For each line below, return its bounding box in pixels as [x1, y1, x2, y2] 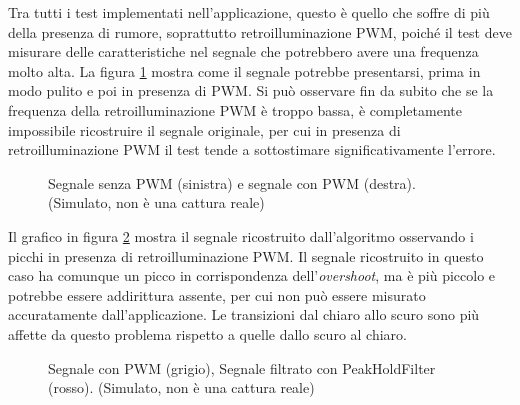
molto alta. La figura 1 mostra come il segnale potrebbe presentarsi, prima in [8, 60, 481, 81]
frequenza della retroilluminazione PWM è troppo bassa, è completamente [8, 99, 462, 120]
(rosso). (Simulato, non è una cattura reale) [48, 377, 315, 398]
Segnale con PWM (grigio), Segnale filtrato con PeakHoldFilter [48, 357, 436, 378]
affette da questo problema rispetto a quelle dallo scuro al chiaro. [8, 323, 407, 344]
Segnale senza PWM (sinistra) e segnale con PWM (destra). [48, 172, 416, 193]
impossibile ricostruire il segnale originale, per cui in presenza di [8, 119, 401, 140]
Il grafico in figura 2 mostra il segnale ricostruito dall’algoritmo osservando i [8, 225, 474, 246]
